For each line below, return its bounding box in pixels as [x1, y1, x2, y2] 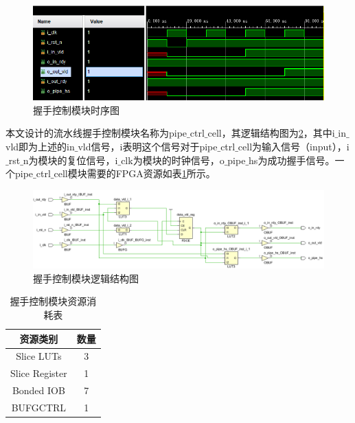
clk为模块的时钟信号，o [121, 152, 225, 167]
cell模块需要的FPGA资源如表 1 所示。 [54, 166, 216, 181]
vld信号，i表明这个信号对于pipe [78, 139, 218, 154]
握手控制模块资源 [10, 294, 87, 308]
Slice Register [10, 366, 67, 380]
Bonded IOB [12, 383, 65, 398]
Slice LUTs [16, 349, 62, 363]
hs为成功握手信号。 [249, 152, 335, 167]
